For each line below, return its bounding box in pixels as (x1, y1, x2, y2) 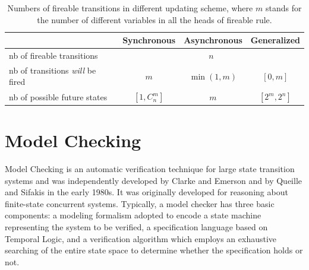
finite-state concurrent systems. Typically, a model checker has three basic (5, 197, 275, 209)
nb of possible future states (9, 90, 108, 103)
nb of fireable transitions (9, 49, 98, 62)
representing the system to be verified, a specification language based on (5, 220, 268, 233)
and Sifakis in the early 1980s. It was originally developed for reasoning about (5, 186, 288, 198)
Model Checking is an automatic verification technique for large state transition (5, 162, 295, 174)
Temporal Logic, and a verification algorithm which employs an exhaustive (5, 232, 277, 244)
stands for (265, 2, 302, 14)
